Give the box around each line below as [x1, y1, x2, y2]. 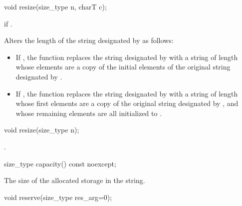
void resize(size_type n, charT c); [4, 1, 107, 11]
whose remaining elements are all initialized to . [15, 107, 162, 118]
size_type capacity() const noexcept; [4, 158, 116, 168]
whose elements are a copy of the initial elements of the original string [15, 61, 231, 72]
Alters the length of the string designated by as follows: [4, 35, 174, 45]
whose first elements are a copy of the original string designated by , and [15, 98, 239, 108]
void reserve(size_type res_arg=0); [4, 191, 112, 202]
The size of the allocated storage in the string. [4, 175, 145, 185]
